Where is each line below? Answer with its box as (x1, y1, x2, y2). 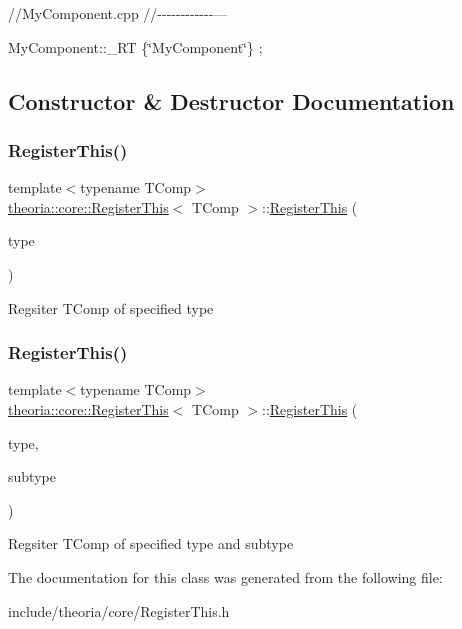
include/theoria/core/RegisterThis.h (8, 600, 230, 621)
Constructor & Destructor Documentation (8, 85, 455, 116)
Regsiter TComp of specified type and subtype (8, 533, 294, 554)
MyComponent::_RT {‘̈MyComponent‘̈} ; (8, 36, 263, 57)
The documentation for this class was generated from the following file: (8, 566, 443, 587)
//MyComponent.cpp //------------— (8, 3, 228, 23)
